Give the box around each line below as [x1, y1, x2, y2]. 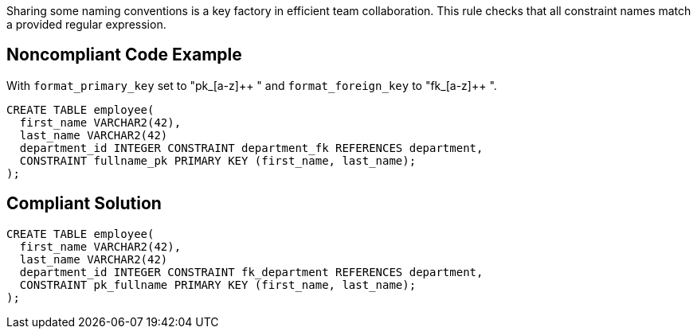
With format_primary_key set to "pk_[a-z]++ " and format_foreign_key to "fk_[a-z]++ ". [6, 78, 497, 92]
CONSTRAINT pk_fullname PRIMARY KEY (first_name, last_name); [19, 278, 417, 291]
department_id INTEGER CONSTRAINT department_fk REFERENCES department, [19, 141, 484, 154]
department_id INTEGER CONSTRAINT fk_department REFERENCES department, [19, 265, 484, 279]
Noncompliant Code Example [6, 45, 242, 65]
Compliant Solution [6, 193, 162, 214]
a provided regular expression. [6, 18, 166, 31]
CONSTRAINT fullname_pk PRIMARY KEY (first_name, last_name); [19, 154, 417, 167]
